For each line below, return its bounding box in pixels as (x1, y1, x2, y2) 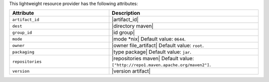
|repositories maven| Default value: (112, 55, 194, 62)
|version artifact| (112, 68, 151, 75)
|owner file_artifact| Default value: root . (112, 42, 204, 49)
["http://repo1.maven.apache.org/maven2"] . (112, 61, 211, 68)
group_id (12, 30, 32, 35)
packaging (12, 49, 35, 54)
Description (112, 10, 140, 17)
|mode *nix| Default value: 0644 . (112, 36, 186, 42)
